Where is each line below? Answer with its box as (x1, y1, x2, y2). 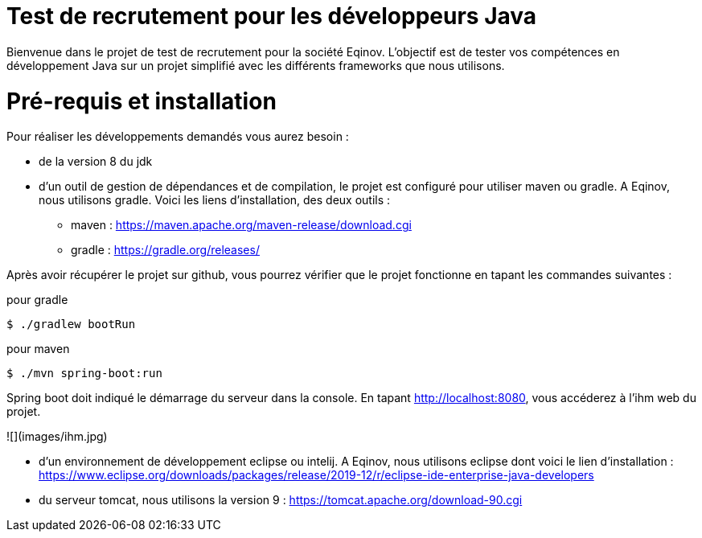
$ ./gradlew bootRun (6, 318, 136, 331)
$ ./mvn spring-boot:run (6, 367, 162, 380)
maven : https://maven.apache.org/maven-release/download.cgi (71, 218, 412, 232)
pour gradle (6, 293, 68, 307)
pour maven (6, 342, 70, 356)
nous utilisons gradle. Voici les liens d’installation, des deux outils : (39, 193, 391, 207)
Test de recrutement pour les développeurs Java (6, 2, 537, 30)
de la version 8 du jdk (39, 154, 153, 169)
